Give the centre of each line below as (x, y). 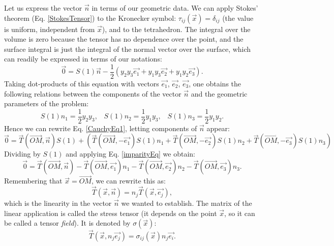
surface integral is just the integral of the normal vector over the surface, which (128, 49)
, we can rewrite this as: (128, 181)
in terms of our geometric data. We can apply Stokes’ (175, 8)
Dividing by (22, 154)
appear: (218, 128)
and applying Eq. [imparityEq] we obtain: (131, 154)
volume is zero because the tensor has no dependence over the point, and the (124, 39)
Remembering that (33, 181)
